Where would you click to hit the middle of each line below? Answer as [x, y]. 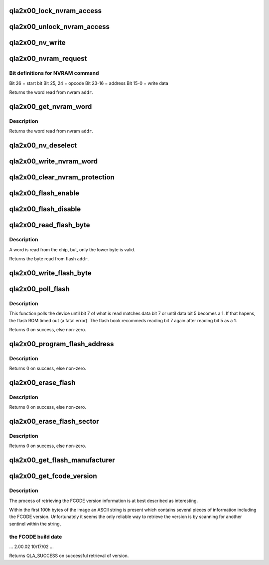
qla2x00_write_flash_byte [50, 273]
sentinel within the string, [35, 524]
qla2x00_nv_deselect [43, 146]
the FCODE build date [36, 537]
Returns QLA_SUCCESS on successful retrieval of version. [69, 556]
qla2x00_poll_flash [39, 289]
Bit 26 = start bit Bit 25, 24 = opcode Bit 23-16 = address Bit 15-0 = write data [89, 83]
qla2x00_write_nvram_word [54, 162]
